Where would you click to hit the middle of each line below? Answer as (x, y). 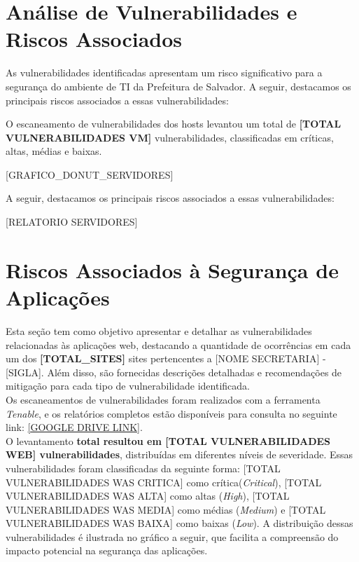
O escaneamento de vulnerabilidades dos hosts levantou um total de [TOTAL (174, 124)
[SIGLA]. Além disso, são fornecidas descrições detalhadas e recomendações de (174, 372)
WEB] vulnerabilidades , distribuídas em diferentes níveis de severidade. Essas (179, 454)
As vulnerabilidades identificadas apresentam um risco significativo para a (164, 73)
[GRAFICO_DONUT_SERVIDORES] (90, 174)
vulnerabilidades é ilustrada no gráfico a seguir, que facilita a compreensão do (172, 536)
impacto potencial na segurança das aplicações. (107, 550)
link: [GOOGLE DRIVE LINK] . (74, 427)
